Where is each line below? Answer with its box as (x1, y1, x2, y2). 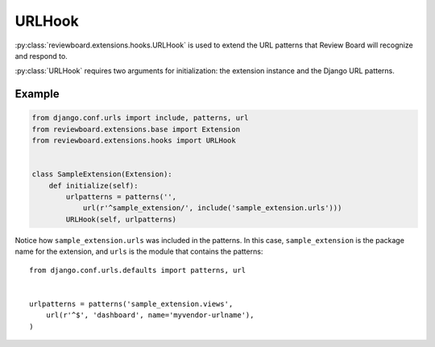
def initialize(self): (48, 181, 139, 190)
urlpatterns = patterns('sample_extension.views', (29, 299, 234, 308)
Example (14, 87, 60, 101)
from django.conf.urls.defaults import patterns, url (29, 266, 246, 275)
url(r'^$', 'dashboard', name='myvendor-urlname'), (45, 311, 255, 320)
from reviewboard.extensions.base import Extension (31, 125, 241, 134)
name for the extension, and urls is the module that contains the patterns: (14, 246, 263, 257)
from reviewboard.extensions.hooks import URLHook (31, 136, 237, 145)
